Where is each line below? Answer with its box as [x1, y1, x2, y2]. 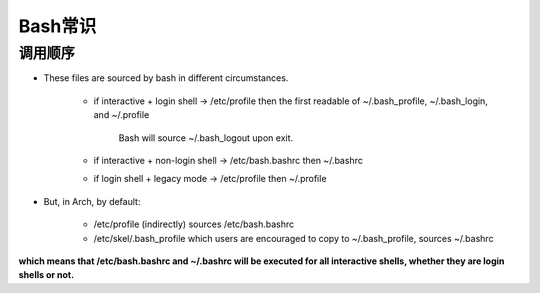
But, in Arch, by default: [43, 195, 141, 207]
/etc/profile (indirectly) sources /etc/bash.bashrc [93, 218, 295, 230]
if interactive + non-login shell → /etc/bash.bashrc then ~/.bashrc [93, 154, 364, 166]
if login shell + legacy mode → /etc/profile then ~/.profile [93, 173, 327, 185]
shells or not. [18, 269, 75, 281]
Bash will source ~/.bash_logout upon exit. [118, 131, 294, 144]
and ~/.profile [93, 109, 150, 121]
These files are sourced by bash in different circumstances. [43, 72, 289, 84]
